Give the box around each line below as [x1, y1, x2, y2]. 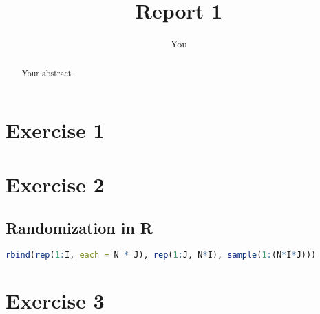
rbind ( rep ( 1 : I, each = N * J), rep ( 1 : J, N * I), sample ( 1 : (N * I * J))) [6, 249, 317, 260]
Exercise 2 [6, 170, 105, 198]
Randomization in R [6, 217, 153, 238]
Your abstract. [21, 67, 74, 78]
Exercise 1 [6, 116, 105, 144]
